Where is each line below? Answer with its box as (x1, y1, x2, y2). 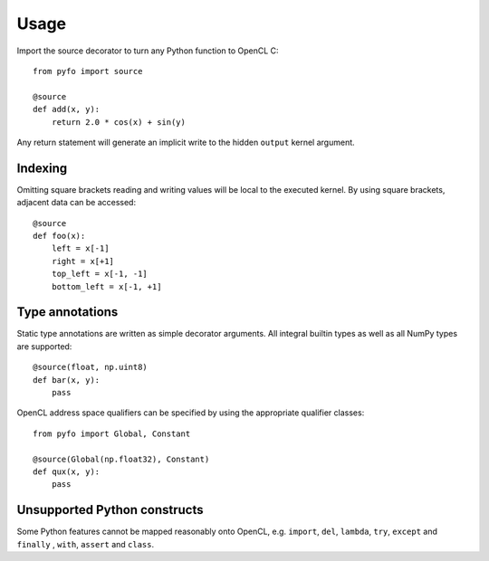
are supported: (16, 340, 72, 352)
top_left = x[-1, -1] (51, 269, 149, 280)
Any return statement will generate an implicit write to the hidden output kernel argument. (16, 137, 355, 147)
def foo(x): (33, 231, 86, 241)
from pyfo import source (33, 66, 143, 76)
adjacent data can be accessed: (16, 197, 136, 208)
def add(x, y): (33, 104, 101, 115)
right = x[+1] (51, 256, 115, 266)
